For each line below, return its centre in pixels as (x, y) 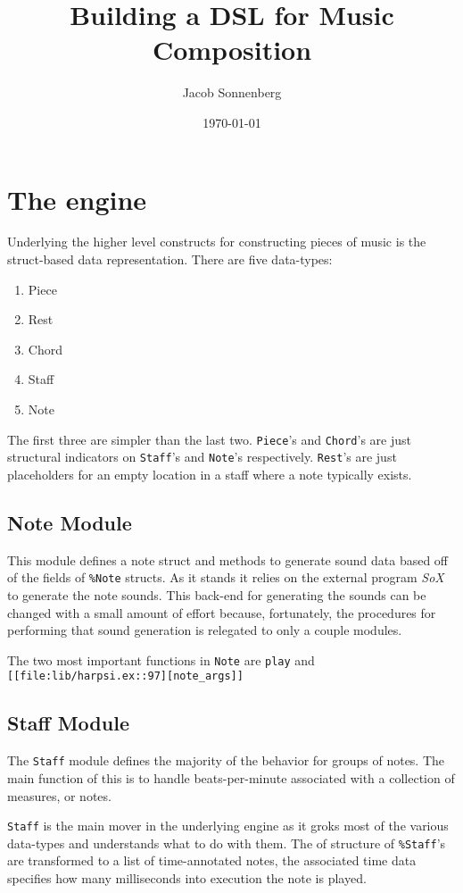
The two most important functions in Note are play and (161, 659)
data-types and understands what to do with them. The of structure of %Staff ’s (227, 843)
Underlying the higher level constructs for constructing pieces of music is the (217, 242)
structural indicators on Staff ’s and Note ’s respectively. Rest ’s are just (202, 457)
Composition (232, 50)
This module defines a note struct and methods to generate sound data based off (228, 559)
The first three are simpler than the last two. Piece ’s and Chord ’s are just (209, 439)
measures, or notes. (59, 795)
